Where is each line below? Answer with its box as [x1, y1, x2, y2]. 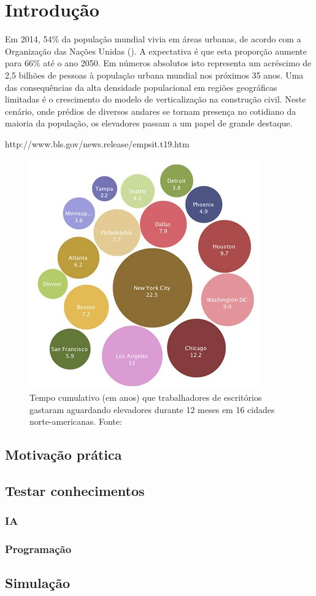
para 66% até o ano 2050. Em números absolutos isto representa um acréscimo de [5, 56, 312, 69]
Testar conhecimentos [5, 481, 145, 500]
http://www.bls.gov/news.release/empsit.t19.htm [5, 137, 190, 150]
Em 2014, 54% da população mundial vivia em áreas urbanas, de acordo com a [5, 33, 301, 45]
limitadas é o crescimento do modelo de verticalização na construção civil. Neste [5, 93, 306, 106]
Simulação [5, 573, 70, 592]
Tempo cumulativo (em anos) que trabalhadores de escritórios [29, 391, 262, 404]
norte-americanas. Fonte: [29, 415, 122, 428]
